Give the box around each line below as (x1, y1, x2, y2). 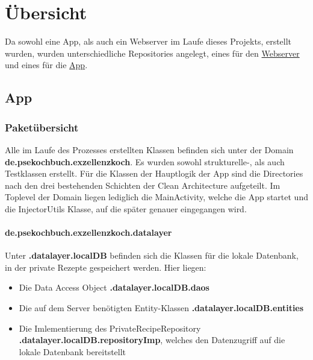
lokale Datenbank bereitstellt (19, 345, 126, 358)
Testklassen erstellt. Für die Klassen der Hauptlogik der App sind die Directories (5, 167, 303, 180)
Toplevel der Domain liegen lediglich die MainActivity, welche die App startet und (5, 191, 308, 203)
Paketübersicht (5, 119, 79, 134)
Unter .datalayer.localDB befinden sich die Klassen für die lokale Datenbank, (5, 249, 299, 262)
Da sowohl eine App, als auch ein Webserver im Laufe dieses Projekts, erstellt (5, 35, 292, 48)
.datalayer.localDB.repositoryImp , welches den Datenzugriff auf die (19, 333, 285, 346)
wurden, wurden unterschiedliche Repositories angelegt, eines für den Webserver (5, 46, 300, 59)
